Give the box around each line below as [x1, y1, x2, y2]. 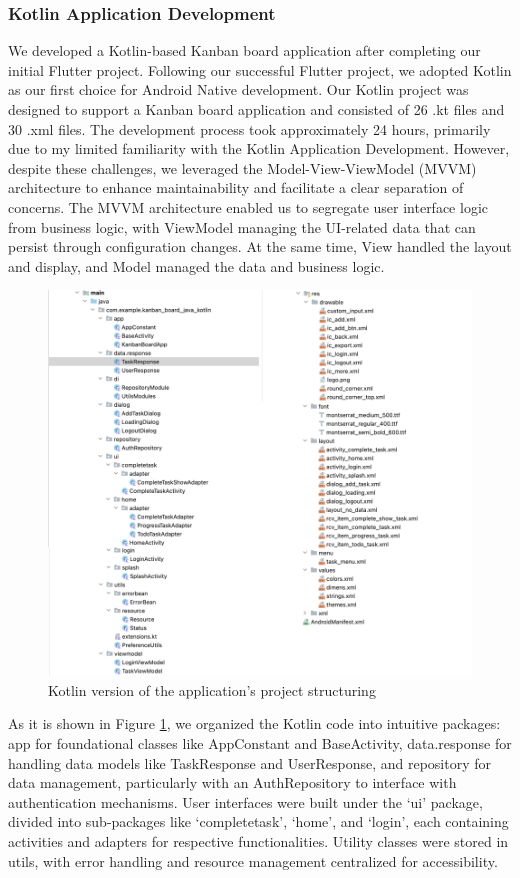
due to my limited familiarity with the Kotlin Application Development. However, [8, 138, 510, 159]
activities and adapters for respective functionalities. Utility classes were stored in [8, 831, 509, 852]
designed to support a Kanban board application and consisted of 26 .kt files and [8, 99, 505, 119]
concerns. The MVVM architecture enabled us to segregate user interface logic [8, 196, 488, 217]
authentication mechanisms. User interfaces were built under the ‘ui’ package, [8, 791, 483, 812]
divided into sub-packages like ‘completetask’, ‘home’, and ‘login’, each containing [8, 811, 509, 832]
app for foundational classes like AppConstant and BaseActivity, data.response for [8, 733, 512, 754]
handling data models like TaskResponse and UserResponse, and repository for [8, 752, 492, 773]
